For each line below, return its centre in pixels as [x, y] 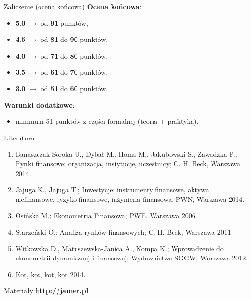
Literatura [19, 137]
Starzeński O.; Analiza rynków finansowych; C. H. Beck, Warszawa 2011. [124, 231]
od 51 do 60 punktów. [74, 88]
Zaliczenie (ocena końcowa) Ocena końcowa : [73, 6]
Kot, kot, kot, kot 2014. [50, 274]
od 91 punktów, [64, 23]
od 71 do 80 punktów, [74, 55]
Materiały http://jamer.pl [46, 290]
